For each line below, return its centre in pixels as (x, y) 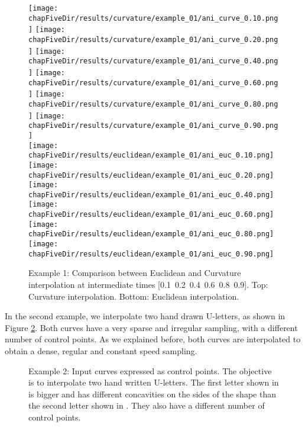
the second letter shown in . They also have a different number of (147, 405)
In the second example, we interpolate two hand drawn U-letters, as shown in (145, 316)
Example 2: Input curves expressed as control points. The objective (150, 370)
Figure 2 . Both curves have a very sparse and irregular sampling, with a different (151, 327)
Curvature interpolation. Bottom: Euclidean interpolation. (134, 296)
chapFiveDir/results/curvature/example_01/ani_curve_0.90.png (153, 126)
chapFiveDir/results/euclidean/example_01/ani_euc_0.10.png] (151, 155)
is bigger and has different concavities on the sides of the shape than (152, 394)
